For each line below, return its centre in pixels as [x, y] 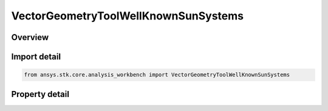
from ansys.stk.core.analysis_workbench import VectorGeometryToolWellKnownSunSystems [157, 75]
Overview [30, 37]
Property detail [40, 94]
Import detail [36, 57]
